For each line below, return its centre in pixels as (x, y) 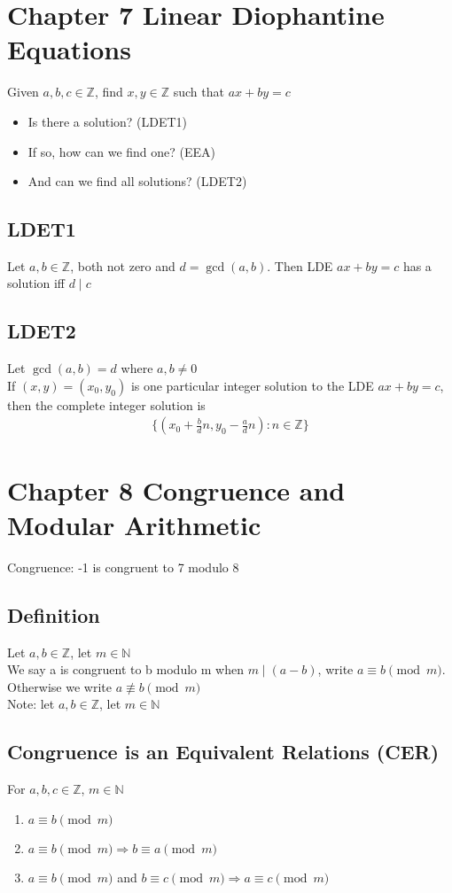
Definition (54, 614)
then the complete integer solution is (106, 404)
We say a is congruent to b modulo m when (125, 669)
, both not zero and (123, 265)
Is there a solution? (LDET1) (108, 121)
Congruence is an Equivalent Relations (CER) (223, 752)
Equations (69, 49)
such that (199, 92)
